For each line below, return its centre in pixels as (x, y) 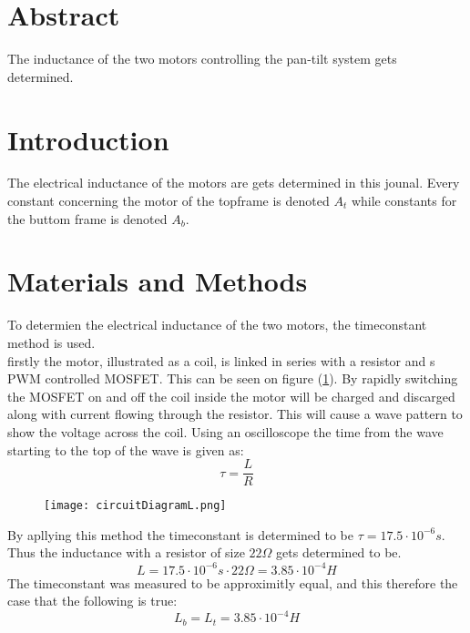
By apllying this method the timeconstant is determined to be (181, 534)
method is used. (51, 342)
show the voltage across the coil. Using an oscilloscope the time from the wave (225, 431)
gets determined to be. (339, 552)
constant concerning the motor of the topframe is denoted (169, 201)
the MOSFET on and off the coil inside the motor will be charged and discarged (231, 396)
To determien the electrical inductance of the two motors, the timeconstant (217, 325)
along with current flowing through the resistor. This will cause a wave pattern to (235, 414)
